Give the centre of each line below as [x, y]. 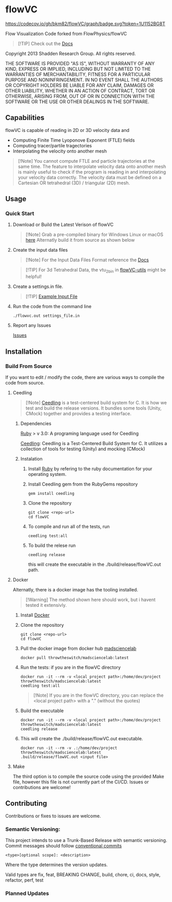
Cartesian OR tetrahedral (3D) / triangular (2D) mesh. [74, 183]
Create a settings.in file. [38, 286]
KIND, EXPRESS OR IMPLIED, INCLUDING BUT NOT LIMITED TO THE [78, 69]
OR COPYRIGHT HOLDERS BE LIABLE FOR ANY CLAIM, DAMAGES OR [80, 85]
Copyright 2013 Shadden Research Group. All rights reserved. [71, 53]
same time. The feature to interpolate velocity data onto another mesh [92, 166]
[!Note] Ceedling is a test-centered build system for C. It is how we [96, 402]
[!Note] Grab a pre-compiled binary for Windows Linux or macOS [94, 235]
